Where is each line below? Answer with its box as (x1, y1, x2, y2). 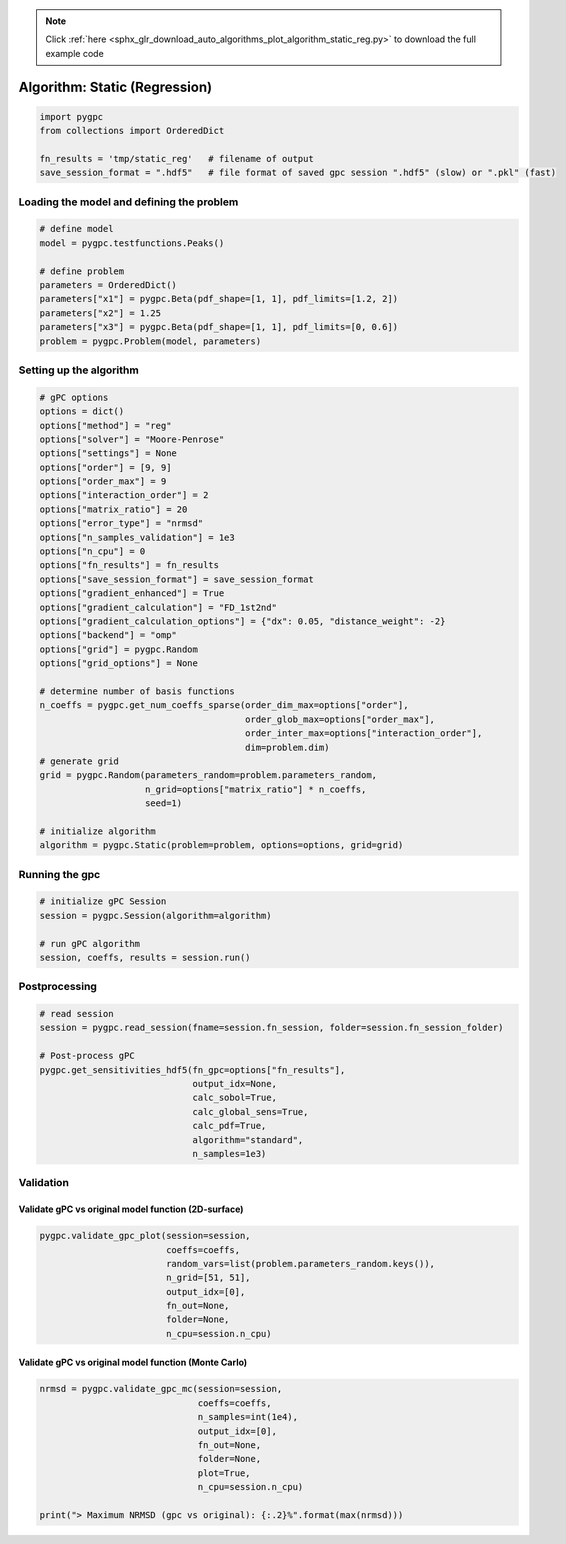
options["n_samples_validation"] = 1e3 (39, 531, 235, 543)
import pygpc (39, 111, 104, 122)
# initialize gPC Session (39, 896, 167, 907)
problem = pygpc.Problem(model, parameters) (39, 335, 262, 347)
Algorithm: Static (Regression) (18, 78, 213, 95)
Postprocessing (18, 980, 97, 994)
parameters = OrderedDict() (39, 280, 177, 291)
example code (45, 47, 104, 59)
